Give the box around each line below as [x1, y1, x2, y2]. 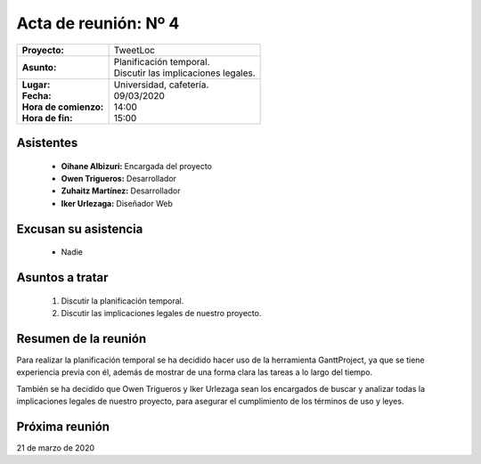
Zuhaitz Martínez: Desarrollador [61, 185, 181, 196]
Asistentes [16, 134, 78, 151]
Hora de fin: [21, 111, 73, 124]
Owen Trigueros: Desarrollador [61, 173, 177, 183]
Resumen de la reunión [16, 330, 147, 346]
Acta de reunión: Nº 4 [16, 13, 180, 33]
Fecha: [21, 89, 53, 102]
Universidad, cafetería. [113, 78, 209, 91]
